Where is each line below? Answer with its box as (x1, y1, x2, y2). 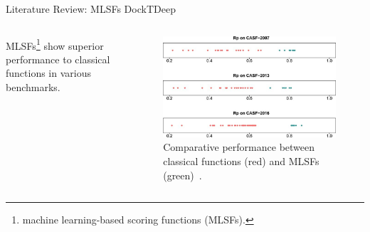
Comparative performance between (163, 139, 315, 154)
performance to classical (6, 51, 110, 66)
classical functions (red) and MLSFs (163, 153, 319, 168)
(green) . (163, 167, 202, 182)
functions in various (6, 65, 91, 80)
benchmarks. (6, 80, 60, 95)
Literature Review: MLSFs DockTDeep (6, 1, 176, 16)
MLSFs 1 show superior (6, 36, 104, 53)
